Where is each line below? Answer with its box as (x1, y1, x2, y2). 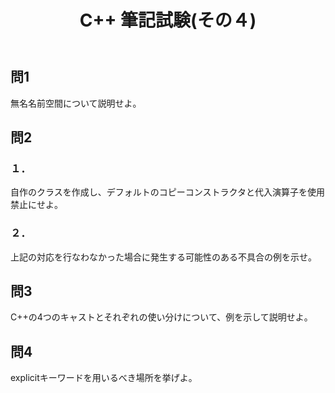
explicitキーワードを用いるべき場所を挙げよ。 (10, 372, 198, 384)
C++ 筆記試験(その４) (79, 9, 257, 32)
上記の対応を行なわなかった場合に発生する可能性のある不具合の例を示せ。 (10, 251, 317, 263)
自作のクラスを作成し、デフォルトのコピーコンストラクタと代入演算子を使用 (10, 186, 325, 198)
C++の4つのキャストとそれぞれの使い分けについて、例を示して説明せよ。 (10, 311, 313, 323)
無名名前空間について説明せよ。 (10, 97, 142, 109)
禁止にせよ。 (10, 199, 63, 211)
